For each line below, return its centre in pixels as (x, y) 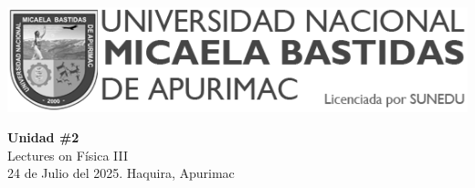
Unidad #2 (43, 137)
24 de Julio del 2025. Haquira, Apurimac (121, 173)
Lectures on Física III (68, 155)
